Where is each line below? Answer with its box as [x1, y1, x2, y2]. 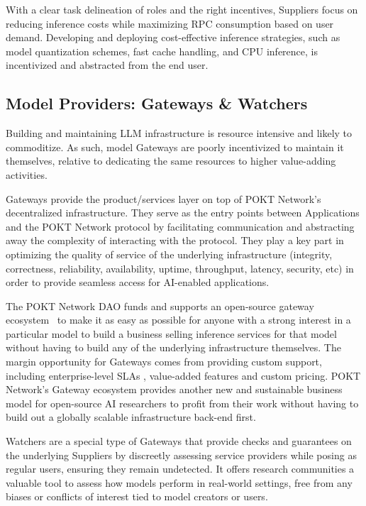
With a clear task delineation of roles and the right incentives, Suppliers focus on [6, 2, 358, 16]
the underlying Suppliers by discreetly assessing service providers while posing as [6, 447, 357, 462]
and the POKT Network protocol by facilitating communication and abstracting [6, 219, 355, 233]
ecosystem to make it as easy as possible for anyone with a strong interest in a [6, 312, 351, 327]
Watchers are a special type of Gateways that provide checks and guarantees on [6, 434, 352, 449]
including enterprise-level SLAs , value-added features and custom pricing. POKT [6, 368, 361, 383]
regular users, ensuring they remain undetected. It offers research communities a [6, 461, 355, 476]
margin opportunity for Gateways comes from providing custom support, [6, 354, 322, 369]
